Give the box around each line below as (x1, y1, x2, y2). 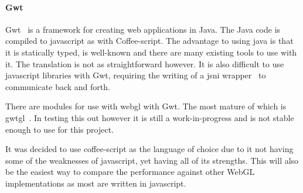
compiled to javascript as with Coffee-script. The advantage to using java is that (5, 35, 294, 47)
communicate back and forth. (5, 80, 110, 92)
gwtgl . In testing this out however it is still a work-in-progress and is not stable (5, 111, 294, 123)
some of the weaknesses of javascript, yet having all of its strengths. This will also (5, 154, 299, 166)
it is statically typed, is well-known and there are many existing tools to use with (5, 46, 297, 58)
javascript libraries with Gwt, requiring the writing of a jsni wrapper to (5, 69, 266, 81)
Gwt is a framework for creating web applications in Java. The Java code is (5, 23, 281, 35)
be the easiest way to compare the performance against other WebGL (5, 166, 255, 178)
